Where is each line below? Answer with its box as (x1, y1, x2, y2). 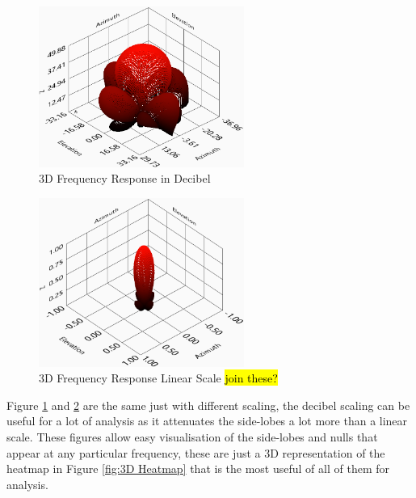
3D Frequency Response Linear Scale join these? (39, 369, 278, 386)
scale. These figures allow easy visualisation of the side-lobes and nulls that (6, 428, 378, 445)
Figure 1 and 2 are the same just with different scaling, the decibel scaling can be (6, 396, 410, 413)
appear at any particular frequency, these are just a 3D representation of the (6, 444, 385, 461)
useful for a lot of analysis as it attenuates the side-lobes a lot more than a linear (6, 412, 408, 429)
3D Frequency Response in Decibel (39, 170, 211, 187)
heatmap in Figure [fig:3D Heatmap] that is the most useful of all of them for (6, 460, 389, 477)
